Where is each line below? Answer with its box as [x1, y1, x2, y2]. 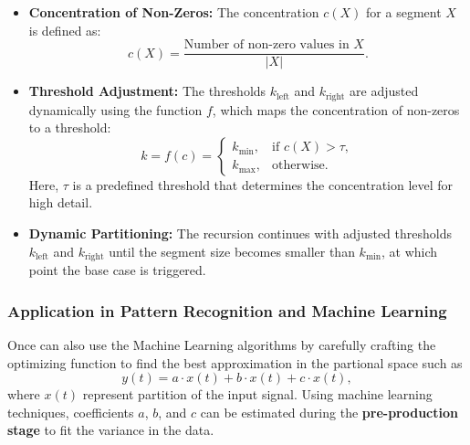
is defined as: [28, 20, 101, 39]
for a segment [366, 3, 442, 21]
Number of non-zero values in [183, 38, 350, 52]
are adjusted [350, 81, 419, 101]
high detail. [28, 193, 93, 212]
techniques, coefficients [7, 402, 134, 421]
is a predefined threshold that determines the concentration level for [72, 175, 454, 194]
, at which [381, 241, 438, 260]
